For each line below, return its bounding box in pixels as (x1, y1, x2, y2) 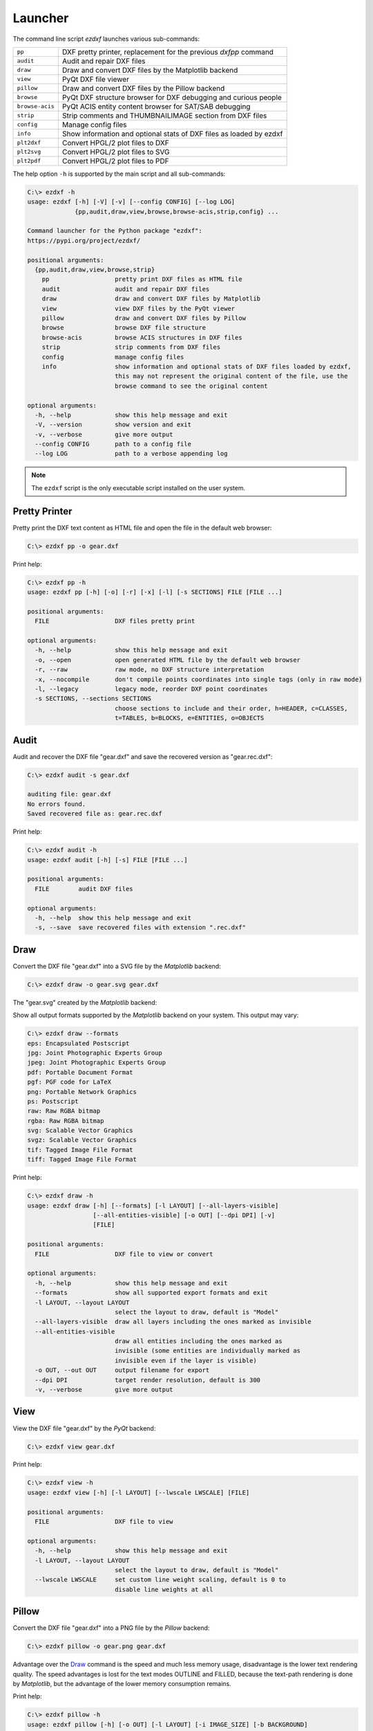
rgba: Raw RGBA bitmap (27, 1117, 104, 1124)
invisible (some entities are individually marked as (114, 1347, 300, 1355)
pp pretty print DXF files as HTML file (41, 276, 242, 283)
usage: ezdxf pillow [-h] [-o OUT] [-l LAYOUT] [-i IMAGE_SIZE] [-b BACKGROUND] (27, 1721, 308, 1728)
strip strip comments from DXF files (41, 343, 221, 351)
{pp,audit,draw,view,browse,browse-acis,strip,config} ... (75, 208, 279, 215)
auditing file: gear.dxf (27, 790, 112, 798)
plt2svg (17, 148, 41, 156)
